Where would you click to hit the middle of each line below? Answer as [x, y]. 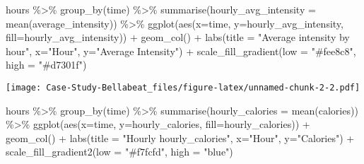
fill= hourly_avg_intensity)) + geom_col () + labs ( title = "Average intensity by [178, 37]
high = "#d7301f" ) [46, 65]
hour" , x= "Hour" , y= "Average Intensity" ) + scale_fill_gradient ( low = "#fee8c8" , [181, 51]
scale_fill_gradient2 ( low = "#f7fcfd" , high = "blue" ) [119, 152]
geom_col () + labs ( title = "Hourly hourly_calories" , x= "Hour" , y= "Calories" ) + [180, 137]
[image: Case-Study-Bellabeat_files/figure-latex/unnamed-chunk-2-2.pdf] [183, 87]
